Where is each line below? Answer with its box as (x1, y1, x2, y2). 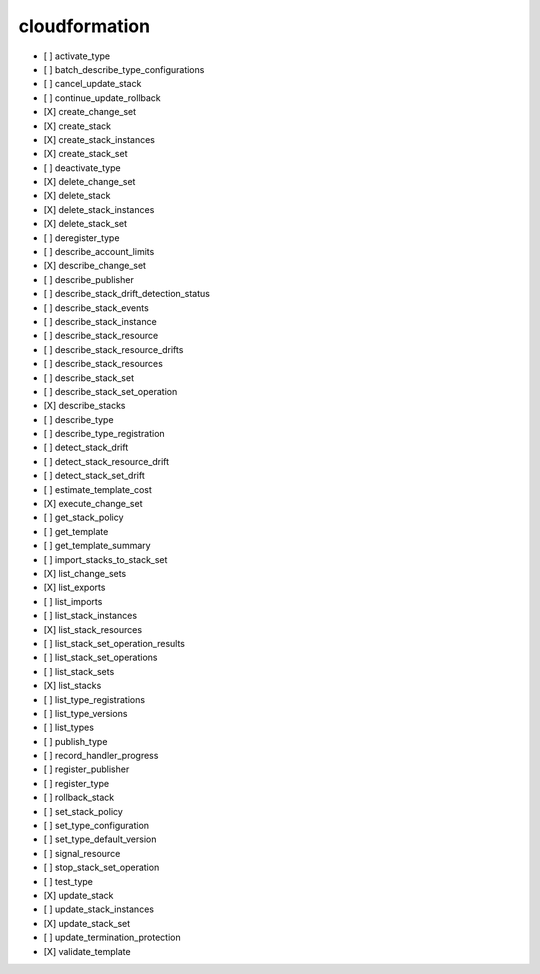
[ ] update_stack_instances (43, 903, 155, 915)
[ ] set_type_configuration (43, 820, 150, 832)
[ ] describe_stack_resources (43, 358, 164, 370)
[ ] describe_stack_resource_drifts (43, 343, 184, 355)
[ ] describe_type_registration (43, 428, 165, 440)
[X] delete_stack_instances (43, 203, 155, 215)
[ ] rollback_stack (43, 791, 115, 804)
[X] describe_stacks (43, 400, 126, 412)
